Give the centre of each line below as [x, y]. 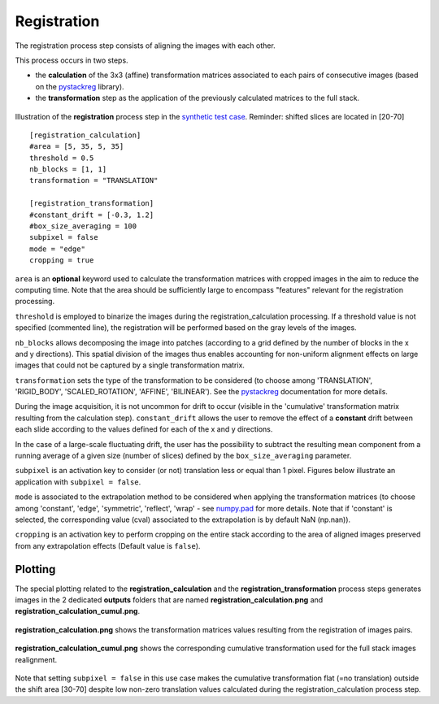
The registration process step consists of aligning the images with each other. [145, 46]
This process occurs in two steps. [72, 60]
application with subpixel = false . [78, 482]
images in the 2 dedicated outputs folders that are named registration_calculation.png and [169, 600]
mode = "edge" [57, 249]
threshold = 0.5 [62, 158]
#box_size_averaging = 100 [83, 226]
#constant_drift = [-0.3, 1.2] [92, 215]
